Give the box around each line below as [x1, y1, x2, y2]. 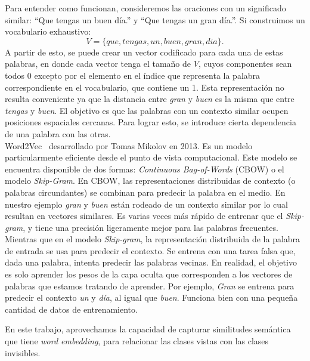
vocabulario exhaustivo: [5, 25, 91, 38]
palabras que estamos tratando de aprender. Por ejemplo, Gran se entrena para [5, 279, 294, 292]
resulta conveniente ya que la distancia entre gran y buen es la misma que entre [5, 92, 294, 105]
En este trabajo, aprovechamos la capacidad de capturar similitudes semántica [5, 323, 291, 335]
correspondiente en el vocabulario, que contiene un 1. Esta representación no [5, 81, 284, 93]
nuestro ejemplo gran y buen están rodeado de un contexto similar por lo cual [5, 198, 288, 210]
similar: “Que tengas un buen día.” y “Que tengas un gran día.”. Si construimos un [5, 13, 305, 26]
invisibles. [5, 346, 41, 359]
